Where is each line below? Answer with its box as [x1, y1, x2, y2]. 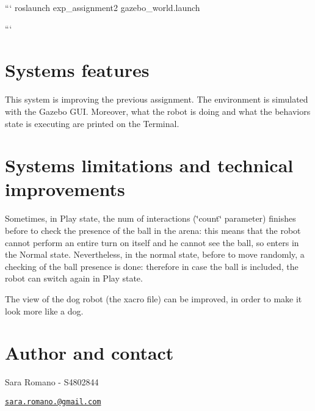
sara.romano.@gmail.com [5, 397, 101, 406]
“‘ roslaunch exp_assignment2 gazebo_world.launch [5, 1, 200, 13]
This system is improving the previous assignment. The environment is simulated [5, 93, 308, 106]
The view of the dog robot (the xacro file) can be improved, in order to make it [5, 292, 302, 305]
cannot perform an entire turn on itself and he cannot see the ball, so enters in [5, 236, 299, 249]
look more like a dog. [5, 304, 84, 317]
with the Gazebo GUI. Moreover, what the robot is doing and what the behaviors [5, 104, 311, 117]
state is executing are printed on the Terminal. [5, 117, 179, 129]
